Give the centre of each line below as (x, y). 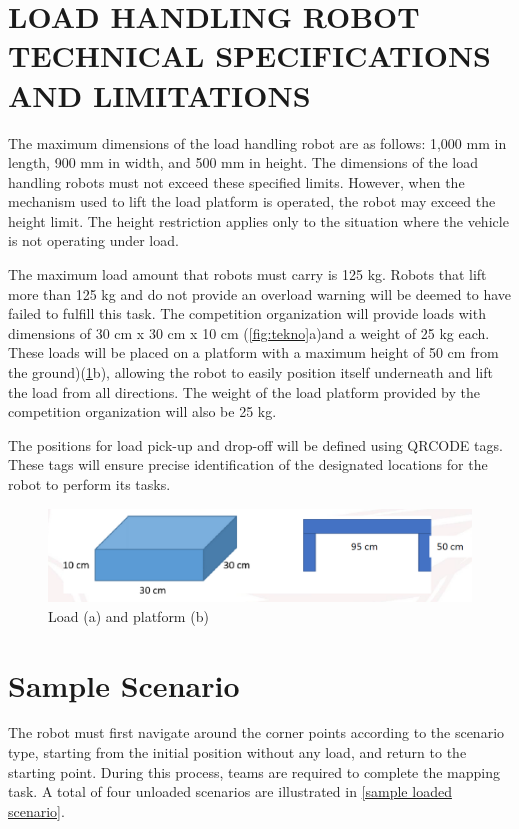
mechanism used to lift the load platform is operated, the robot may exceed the (252, 201)
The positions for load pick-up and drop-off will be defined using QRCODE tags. (255, 444)
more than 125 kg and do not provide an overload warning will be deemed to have (259, 293)
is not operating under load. (93, 240)
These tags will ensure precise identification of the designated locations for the (248, 464)
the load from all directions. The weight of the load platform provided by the (244, 391)
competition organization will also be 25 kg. (142, 411)
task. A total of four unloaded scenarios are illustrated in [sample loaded (230, 791)
